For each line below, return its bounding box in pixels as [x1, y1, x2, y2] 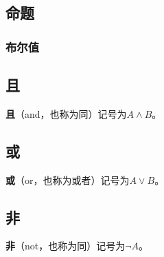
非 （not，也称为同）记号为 [5, 238, 126, 253]
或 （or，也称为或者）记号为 [5, 172, 130, 187]
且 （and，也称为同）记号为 [5, 106, 127, 121]
